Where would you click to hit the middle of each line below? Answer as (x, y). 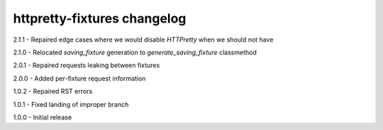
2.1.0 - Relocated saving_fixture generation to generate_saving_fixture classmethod (135, 52)
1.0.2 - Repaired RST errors (53, 91)
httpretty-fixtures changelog (100, 18)
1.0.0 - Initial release (43, 117)
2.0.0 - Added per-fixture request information (79, 78)
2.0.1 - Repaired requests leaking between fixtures (87, 65)
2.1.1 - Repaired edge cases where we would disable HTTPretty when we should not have (143, 40)
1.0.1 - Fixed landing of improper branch (71, 104)
